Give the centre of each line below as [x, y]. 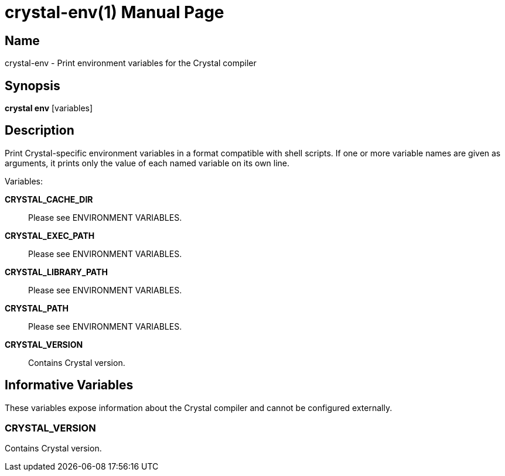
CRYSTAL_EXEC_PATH [50, 235]
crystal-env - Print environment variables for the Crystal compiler [131, 63]
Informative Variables [69, 385]
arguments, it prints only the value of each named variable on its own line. [147, 163]
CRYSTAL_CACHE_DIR [49, 199]
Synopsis [33, 85]
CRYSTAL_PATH [37, 308]
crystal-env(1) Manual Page [115, 12]
